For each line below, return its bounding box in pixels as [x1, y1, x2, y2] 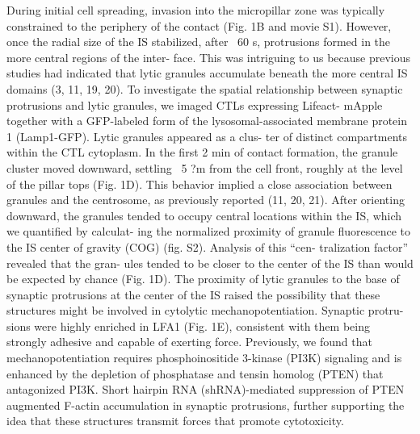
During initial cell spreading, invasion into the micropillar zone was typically [6, 2, 385, 18]
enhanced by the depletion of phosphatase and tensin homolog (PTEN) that [6, 365, 384, 382]
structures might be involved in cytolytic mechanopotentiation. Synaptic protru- [6, 302, 404, 319]
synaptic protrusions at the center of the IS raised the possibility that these [6, 286, 380, 303]
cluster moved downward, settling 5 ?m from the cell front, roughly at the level [6, 159, 403, 176]
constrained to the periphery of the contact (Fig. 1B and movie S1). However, [6, 17, 392, 34]
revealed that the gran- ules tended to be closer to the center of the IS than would [6, 254, 414, 271]
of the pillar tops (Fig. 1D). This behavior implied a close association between [6, 175, 393, 192]
